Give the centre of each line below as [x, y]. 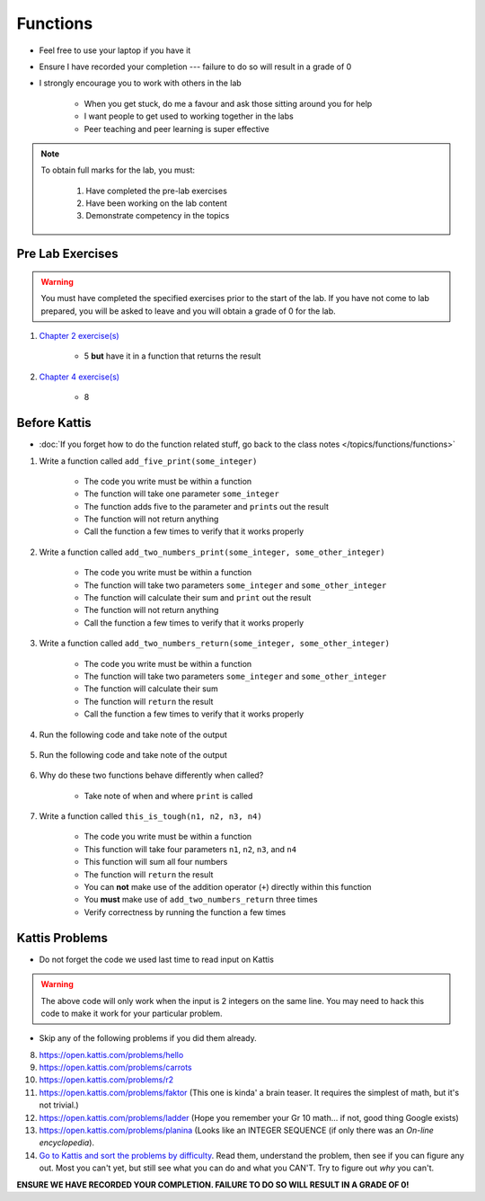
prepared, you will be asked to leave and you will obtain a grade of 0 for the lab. [188, 311]
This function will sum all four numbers [156, 862]
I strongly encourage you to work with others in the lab [140, 83]
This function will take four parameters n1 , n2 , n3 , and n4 [190, 849]
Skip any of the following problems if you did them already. [148, 1038]
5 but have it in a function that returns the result [172, 356]
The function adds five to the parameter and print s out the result [207, 506]
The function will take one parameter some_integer [182, 494]
